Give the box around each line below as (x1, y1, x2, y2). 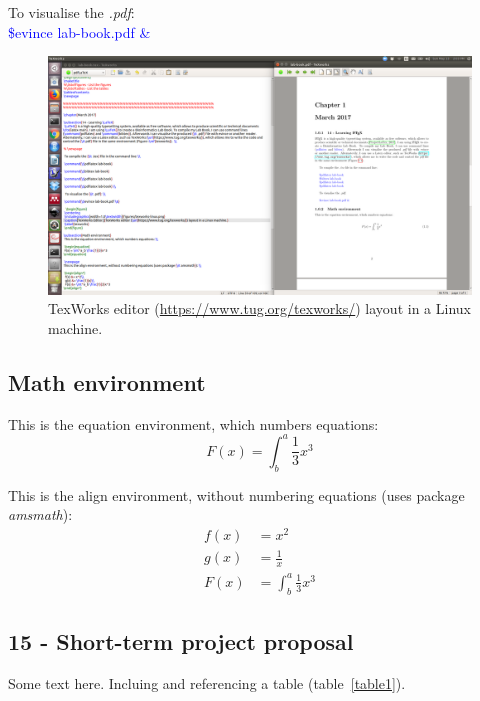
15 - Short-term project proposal (8, 625, 354, 656)
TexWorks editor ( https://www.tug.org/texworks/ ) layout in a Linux (48, 298, 471, 319)
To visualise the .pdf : (8, 2, 135, 22)
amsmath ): (8, 504, 73, 525)
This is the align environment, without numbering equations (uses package (8, 484, 465, 505)
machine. (48, 317, 103, 338)
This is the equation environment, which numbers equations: (8, 413, 379, 434)
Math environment (8, 366, 206, 397)
